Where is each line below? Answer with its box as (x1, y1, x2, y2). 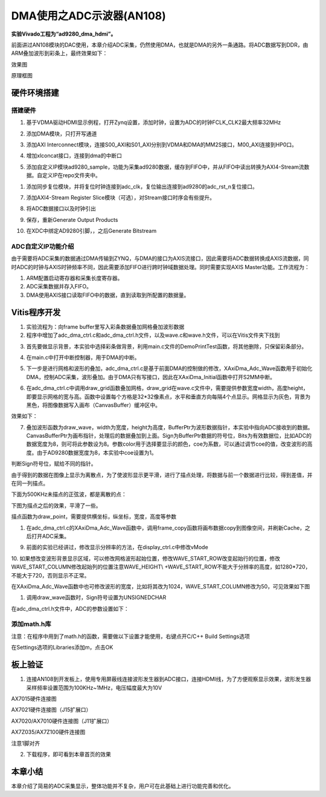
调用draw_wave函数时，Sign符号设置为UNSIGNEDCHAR (26, 594, 167, 601)
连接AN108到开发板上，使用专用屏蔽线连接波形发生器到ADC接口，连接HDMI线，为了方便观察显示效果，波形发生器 (26, 675, 312, 683)
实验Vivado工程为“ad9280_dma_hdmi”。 (11, 30, 117, 37)
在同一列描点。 (11, 480, 48, 487)
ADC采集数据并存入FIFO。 (26, 283, 92, 290)
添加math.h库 (11, 620, 51, 628)
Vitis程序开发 (11, 307, 61, 317)
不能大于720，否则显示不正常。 (11, 571, 90, 579)
